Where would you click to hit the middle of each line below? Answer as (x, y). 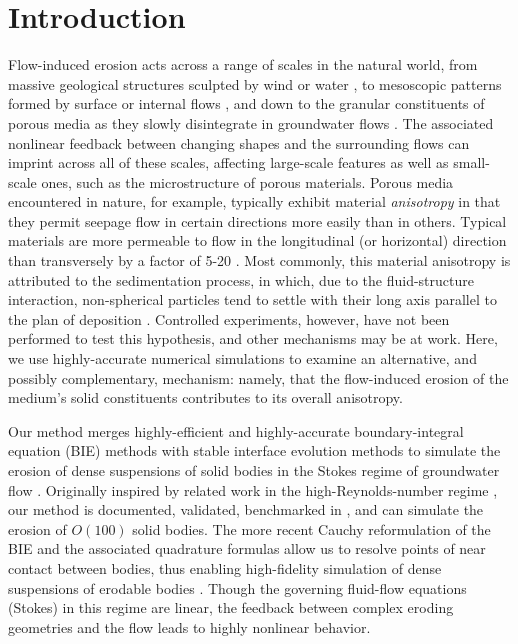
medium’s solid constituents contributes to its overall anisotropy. (205, 397)
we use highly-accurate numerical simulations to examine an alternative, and (242, 358)
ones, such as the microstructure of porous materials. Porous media (247, 181)
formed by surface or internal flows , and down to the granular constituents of (246, 103)
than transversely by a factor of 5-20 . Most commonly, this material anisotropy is (259, 260)
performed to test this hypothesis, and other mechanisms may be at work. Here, (253, 338)
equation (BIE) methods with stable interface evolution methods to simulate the (254, 450)
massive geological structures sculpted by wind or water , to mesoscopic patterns (255, 83)
